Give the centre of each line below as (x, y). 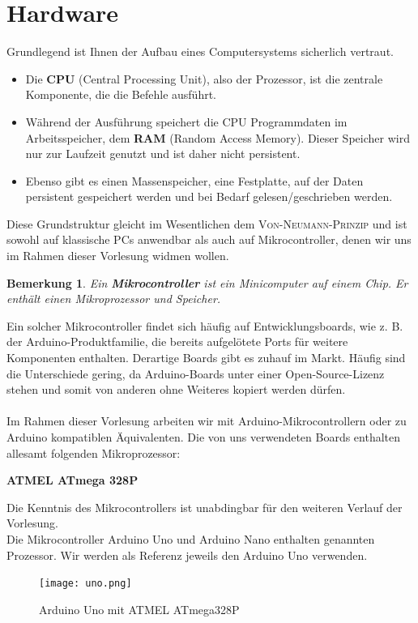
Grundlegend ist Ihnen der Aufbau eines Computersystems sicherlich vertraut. (200, 51)
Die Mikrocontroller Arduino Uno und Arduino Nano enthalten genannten (191, 538)
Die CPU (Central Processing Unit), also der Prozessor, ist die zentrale (204, 78)
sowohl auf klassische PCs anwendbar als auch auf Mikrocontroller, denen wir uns (209, 239)
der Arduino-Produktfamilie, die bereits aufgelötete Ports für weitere (177, 341)
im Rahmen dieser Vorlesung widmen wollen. (118, 256)
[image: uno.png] (85, 584)
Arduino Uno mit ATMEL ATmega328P (139, 609)
